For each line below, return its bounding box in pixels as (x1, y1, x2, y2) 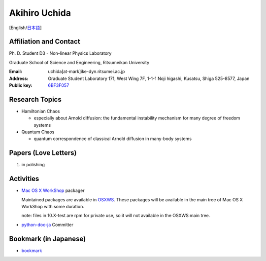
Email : (9, 69, 22, 75)
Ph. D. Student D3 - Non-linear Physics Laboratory (9, 50, 112, 56)
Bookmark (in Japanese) (9, 234, 86, 243)
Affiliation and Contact (9, 37, 81, 46)
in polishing (21, 162, 45, 168)
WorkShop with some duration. (21, 204, 85, 210)
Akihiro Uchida (9, 7, 71, 18)
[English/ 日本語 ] (9, 25, 42, 31)
